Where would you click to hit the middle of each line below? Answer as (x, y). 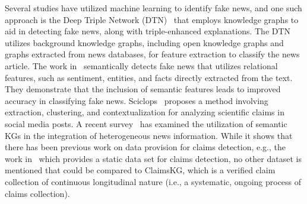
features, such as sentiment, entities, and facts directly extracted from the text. (149, 77)
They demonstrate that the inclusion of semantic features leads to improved (143, 89)
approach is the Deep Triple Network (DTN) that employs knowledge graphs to (152, 19)
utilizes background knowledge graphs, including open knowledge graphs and (144, 42)
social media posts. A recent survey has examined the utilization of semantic (146, 123)
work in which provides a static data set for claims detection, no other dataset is (153, 158)
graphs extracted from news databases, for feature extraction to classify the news (152, 54)
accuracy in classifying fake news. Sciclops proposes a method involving (137, 100)
